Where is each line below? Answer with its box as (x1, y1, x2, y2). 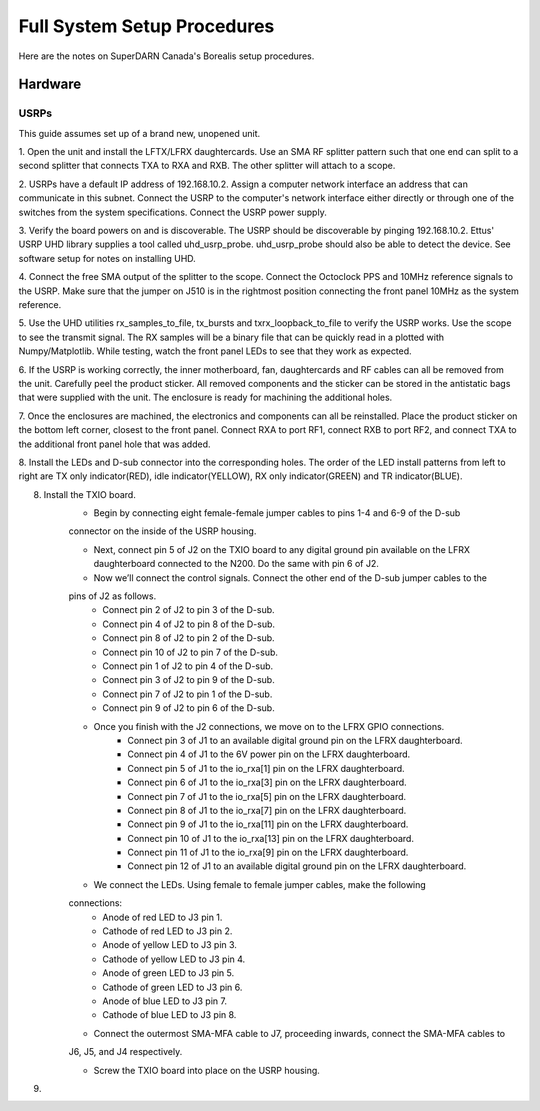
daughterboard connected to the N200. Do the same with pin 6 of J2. (93, 558, 380, 570)
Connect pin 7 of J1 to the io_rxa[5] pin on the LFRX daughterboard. (127, 790, 407, 802)
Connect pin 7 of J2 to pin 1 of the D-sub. (102, 688, 273, 700)
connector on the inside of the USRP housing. (68, 525, 257, 537)
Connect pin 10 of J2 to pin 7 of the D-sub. (102, 646, 279, 658)
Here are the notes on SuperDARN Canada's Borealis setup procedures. (18, 50, 315, 62)
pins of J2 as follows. (68, 590, 157, 602)
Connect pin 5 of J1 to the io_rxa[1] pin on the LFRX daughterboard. (127, 762, 405, 774)
